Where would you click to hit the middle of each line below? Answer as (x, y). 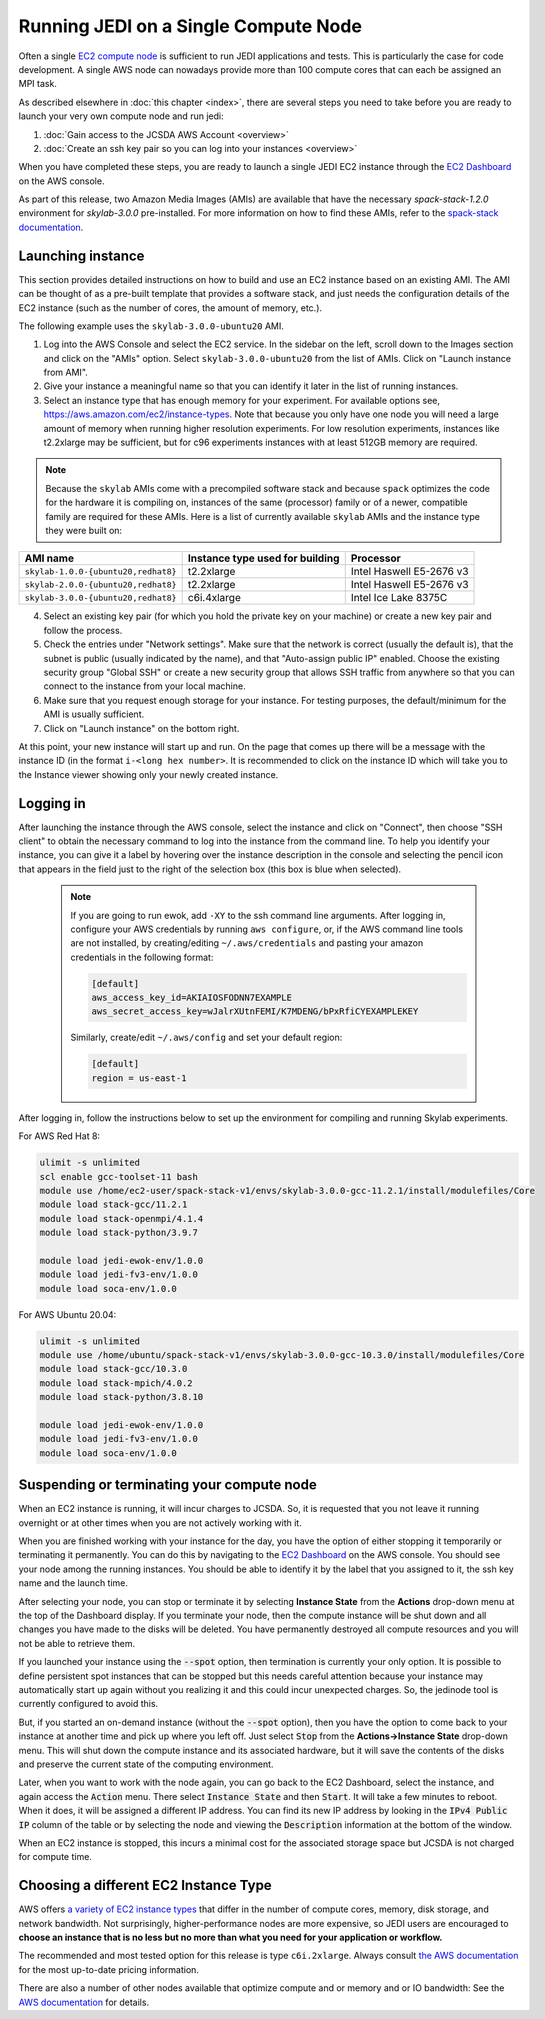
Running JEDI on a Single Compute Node (190, 26)
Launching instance (81, 255)
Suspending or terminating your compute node (167, 1485)
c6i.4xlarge (214, 598)
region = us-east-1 (139, 1078)
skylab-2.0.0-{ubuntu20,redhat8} (100, 584)
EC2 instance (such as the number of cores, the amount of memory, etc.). (170, 307)
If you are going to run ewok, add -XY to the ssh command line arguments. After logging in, (258, 915)
